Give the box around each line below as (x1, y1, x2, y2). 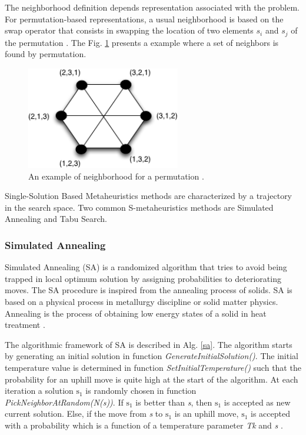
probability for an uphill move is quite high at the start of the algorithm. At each (5, 373, 298, 385)
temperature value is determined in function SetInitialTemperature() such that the (5, 361, 301, 373)
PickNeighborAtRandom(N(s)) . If (5, 396, 124, 408)
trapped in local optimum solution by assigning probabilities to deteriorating (5, 272, 281, 284)
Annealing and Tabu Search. (5, 212, 107, 225)
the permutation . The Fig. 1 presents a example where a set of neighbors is (5, 36, 279, 48)
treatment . (5, 318, 45, 331)
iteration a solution (5, 384, 74, 397)
